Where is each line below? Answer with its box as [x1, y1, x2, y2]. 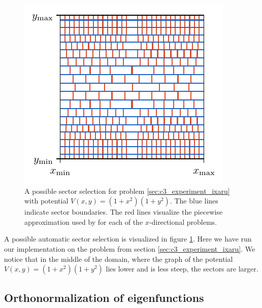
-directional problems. [149, 216, 217, 227]
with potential [24, 195, 69, 206]
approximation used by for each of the [24, 216, 143, 227]
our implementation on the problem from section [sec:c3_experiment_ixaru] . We [4, 243, 255, 254]
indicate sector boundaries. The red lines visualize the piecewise [24, 207, 223, 217]
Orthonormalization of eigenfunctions [4, 289, 204, 305]
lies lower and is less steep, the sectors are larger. [106, 263, 258, 274]
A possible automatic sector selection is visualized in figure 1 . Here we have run [4, 233, 252, 244]
